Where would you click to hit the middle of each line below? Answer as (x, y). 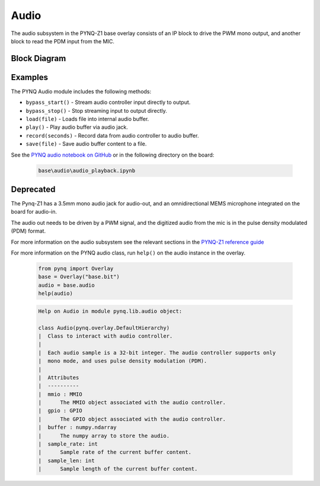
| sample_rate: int (68, 444)
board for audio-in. (34, 212)
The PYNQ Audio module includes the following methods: (81, 91)
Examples (30, 77)
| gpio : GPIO (60, 411)
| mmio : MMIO (60, 394)
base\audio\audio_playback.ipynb (87, 170)
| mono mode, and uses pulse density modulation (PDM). (123, 361)
